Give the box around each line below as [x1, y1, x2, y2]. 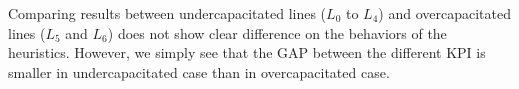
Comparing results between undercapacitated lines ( [8, 3, 327, 23]
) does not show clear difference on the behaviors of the [107, 22, 447, 43]
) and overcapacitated [378, 3, 511, 23]
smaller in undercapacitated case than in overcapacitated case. [8, 61, 390, 82]
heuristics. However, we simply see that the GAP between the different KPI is [8, 42, 486, 63]
